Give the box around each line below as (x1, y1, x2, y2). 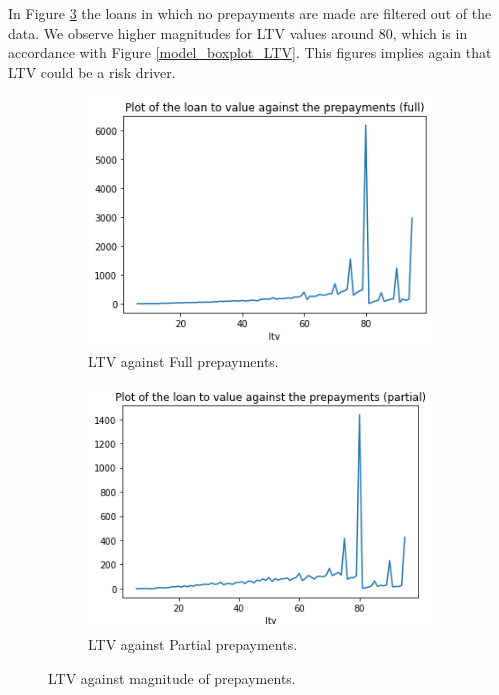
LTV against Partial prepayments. (88, 634, 298, 655)
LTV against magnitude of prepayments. (48, 667, 296, 688)
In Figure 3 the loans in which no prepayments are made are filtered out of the (8, 3, 492, 23)
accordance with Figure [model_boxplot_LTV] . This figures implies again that (8, 42, 492, 63)
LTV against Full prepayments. (88, 350, 279, 371)
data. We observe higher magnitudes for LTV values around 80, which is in (8, 22, 468, 43)
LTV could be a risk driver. (8, 61, 176, 82)
